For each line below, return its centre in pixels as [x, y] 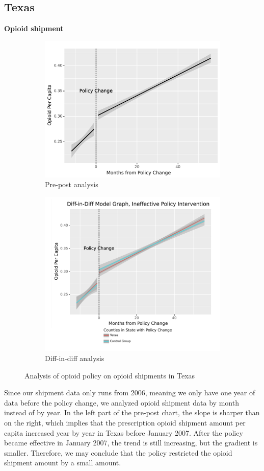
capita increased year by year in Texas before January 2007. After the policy [124, 432]
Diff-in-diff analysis [75, 358]
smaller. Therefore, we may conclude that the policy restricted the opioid [118, 452]
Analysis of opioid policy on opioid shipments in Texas [110, 375]
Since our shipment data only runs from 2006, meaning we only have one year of [130, 392]
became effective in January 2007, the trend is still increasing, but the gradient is [131, 443]
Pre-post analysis [72, 184]
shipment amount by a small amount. [63, 463]
